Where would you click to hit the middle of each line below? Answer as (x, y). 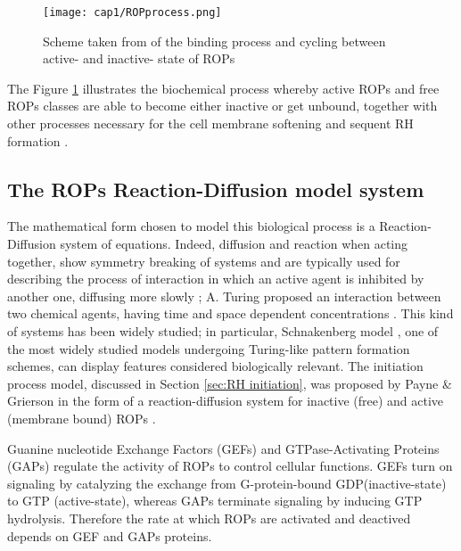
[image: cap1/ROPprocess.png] (132, 12)
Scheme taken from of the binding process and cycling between (214, 41)
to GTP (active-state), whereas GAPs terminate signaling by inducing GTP (215, 501)
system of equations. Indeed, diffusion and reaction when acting (234, 244)
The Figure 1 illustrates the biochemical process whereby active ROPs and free (223, 88)
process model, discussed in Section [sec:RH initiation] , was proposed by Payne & (230, 383)
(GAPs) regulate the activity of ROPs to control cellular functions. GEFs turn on (230, 466)
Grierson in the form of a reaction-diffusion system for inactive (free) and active (226, 401)
